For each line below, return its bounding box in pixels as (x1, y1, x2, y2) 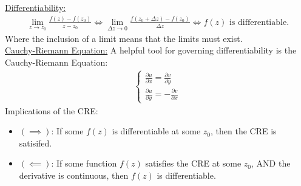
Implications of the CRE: (5, 104, 98, 117)
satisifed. (19, 136, 52, 149)
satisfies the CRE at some (145, 157, 242, 170)
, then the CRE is (211, 125, 277, 137)
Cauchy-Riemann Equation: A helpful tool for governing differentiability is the (5, 44, 297, 57)
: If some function (51, 157, 117, 170)
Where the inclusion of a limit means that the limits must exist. (5, 32, 243, 44)
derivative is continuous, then (19, 168, 129, 181)
